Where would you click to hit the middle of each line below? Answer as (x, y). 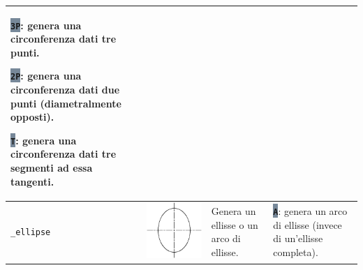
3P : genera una (46, 25)
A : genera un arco (310, 211)
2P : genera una (46, 76)
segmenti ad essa (52, 168)
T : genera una (44, 140)
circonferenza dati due (65, 89)
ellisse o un (235, 224)
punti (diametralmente (66, 103)
